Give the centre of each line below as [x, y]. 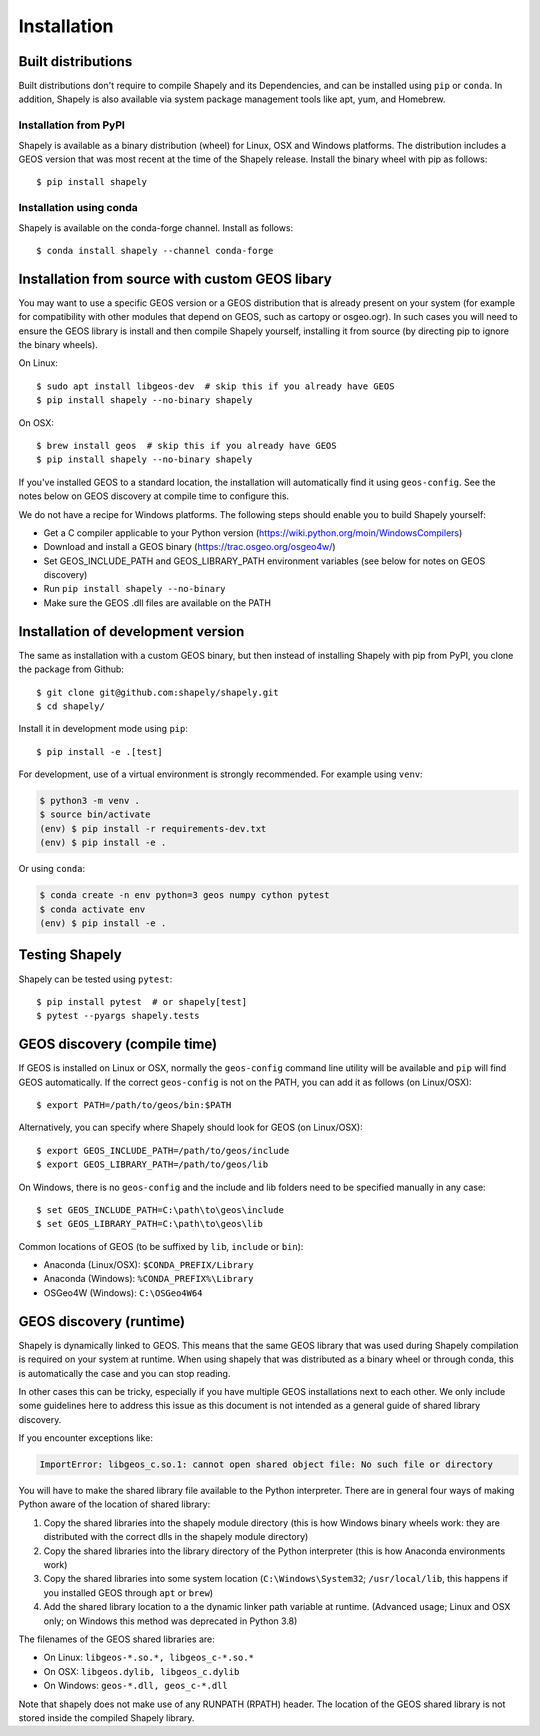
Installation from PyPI [71, 125]
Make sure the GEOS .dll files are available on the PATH [157, 602]
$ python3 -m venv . [89, 801]
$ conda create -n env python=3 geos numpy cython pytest [184, 895]
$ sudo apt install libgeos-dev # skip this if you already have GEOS [215, 386]
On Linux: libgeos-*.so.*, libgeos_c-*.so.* [149, 1657]
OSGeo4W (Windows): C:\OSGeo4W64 [123, 1292]
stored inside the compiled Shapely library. [106, 1717]
